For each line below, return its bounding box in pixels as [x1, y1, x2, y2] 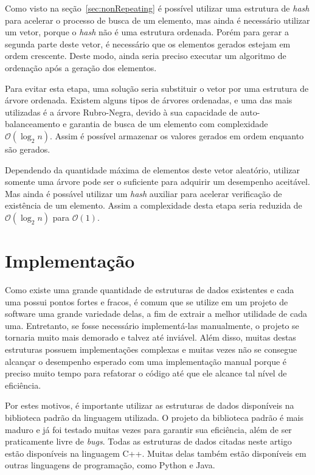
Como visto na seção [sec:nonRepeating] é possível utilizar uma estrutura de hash [5, 2, 310, 14]
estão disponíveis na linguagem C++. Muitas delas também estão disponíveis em [5, 446, 306, 459]
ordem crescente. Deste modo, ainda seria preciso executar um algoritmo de [5, 49, 286, 62]
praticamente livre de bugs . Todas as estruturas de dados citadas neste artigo [5, 435, 292, 448]
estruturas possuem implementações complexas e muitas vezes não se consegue [5, 343, 297, 355]
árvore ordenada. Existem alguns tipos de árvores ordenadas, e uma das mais [5, 94, 292, 106]
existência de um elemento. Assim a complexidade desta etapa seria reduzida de [5, 199, 302, 212]
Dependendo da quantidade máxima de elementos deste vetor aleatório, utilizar [5, 163, 300, 176]
